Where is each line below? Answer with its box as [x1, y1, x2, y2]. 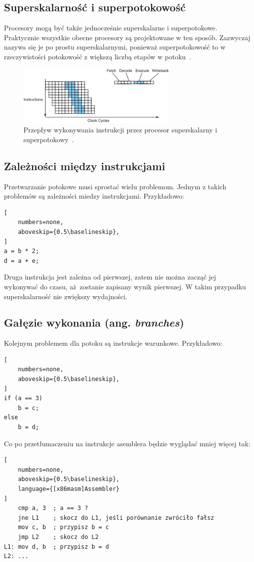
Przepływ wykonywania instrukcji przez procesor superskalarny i [23, 125, 217, 135]
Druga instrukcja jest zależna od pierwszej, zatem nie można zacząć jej [4, 272, 216, 282]
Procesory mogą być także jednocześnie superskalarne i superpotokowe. [4, 23, 217, 33]
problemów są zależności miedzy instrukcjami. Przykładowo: [4, 191, 185, 201]
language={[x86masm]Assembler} [18, 485, 120, 493]
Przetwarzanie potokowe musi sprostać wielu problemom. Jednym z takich [4, 181, 227, 191]
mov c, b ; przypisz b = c [18, 524, 109, 531]
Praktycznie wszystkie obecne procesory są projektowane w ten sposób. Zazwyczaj [4, 32, 251, 42]
